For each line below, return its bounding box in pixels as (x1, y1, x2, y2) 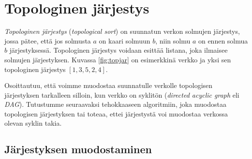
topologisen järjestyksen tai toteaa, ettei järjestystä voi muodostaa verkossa (4, 108, 228, 118)
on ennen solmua (198, 35, 248, 45)
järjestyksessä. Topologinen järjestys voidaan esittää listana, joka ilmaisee (9, 45, 228, 55)
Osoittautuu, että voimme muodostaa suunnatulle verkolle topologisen (4, 80, 213, 90)
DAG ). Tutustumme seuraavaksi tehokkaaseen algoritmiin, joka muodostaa (4, 99, 226, 109)
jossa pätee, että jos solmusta (4, 35, 91, 45)
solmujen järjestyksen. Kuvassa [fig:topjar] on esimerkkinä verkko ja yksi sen (4, 54, 231, 64)
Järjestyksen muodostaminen (4, 142, 152, 157)
